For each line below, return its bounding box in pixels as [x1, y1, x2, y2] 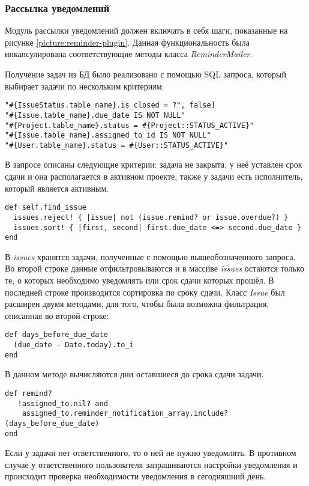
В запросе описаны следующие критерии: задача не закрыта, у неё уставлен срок [5, 158, 302, 171]
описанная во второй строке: [5, 309, 109, 321]
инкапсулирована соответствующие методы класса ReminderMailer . [5, 47, 253, 60]
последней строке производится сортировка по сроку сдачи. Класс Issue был [5, 285, 285, 298]
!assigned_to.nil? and [17, 399, 108, 408]
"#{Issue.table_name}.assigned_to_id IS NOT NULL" [5, 131, 211, 140]
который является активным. [5, 181, 109, 194]
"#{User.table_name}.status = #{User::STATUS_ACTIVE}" [5, 141, 229, 150]
